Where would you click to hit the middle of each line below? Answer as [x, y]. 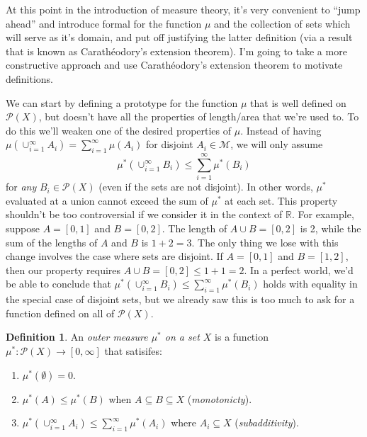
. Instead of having [281, 130]
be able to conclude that [58, 284]
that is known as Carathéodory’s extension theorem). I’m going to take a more [176, 51]
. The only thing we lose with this [265, 242]
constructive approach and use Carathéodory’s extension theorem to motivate [174, 65]
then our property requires [63, 269]
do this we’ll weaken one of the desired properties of [119, 130]
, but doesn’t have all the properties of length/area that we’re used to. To [199, 117]
